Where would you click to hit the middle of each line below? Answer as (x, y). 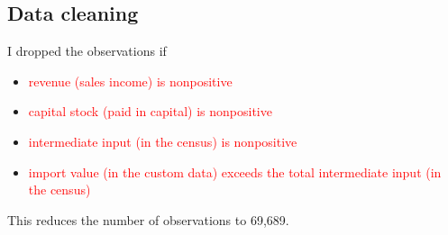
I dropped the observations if (87, 51)
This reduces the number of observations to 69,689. (148, 219)
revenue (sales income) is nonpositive (130, 81)
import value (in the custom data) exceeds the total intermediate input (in (235, 172)
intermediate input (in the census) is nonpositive (163, 141)
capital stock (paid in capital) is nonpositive (150, 111)
